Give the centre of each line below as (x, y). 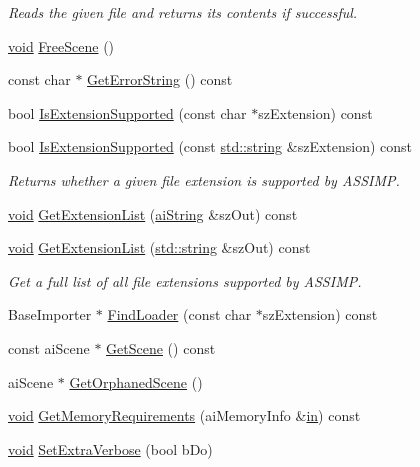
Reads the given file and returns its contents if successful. (183, 12)
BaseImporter (50, 314)
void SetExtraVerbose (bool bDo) (110, 448)
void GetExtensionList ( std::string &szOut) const (159, 247)
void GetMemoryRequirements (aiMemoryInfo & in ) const (184, 415)
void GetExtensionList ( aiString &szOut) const (153, 213)
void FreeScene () (61, 45)
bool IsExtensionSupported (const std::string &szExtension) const (210, 146)
